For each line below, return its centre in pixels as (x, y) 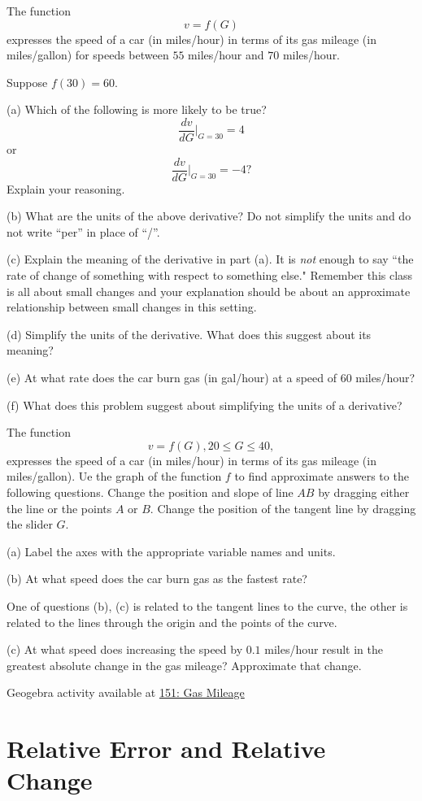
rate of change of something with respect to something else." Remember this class (210, 275)
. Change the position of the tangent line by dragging (283, 508)
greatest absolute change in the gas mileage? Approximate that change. (184, 665)
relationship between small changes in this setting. (132, 307)
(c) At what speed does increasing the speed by (125, 649)
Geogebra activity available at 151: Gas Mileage (126, 692)
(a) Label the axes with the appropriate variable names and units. (171, 551)
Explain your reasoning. (66, 188)
